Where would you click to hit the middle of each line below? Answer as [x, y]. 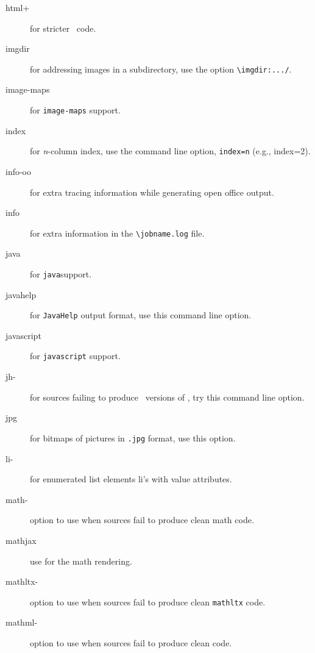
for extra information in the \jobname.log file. [117, 233]
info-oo [19, 171]
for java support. [61, 273]
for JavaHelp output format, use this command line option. [141, 315]
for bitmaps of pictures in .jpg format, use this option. [133, 437]
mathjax [21, 540]
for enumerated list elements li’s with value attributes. [131, 479]
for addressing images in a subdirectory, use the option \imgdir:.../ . [161, 69]
